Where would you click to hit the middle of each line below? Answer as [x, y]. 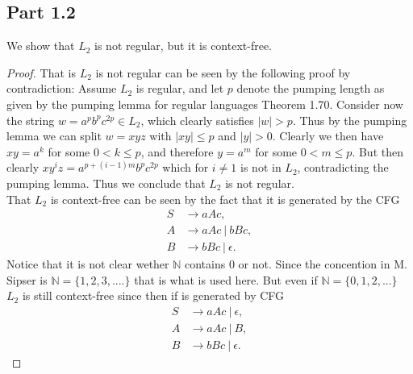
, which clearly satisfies [197, 120]
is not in [261, 167]
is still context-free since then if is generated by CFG [153, 295]
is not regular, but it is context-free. [184, 46]
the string [31, 120]
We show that [41, 46]
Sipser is [27, 279]
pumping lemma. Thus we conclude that [106, 183]
